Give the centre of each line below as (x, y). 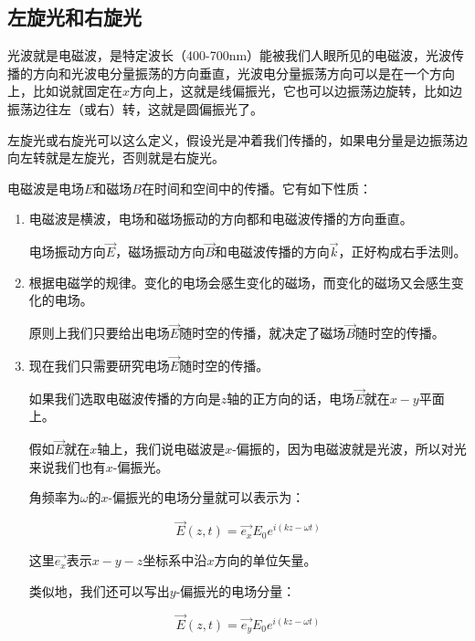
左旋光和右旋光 (74, 17)
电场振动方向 (67, 252)
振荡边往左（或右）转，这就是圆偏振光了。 (135, 108)
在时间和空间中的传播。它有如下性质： (256, 188)
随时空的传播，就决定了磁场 (263, 333)
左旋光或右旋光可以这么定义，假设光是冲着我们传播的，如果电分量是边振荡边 (237, 139)
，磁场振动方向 (160, 252)
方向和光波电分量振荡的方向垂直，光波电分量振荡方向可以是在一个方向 (243, 73)
